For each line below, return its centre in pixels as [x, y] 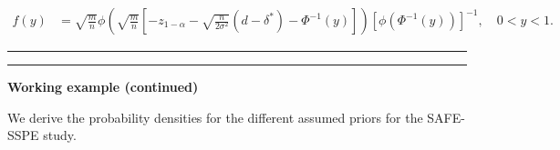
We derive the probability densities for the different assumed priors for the [215, 117]
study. [60, 135]
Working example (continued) [103, 87]
